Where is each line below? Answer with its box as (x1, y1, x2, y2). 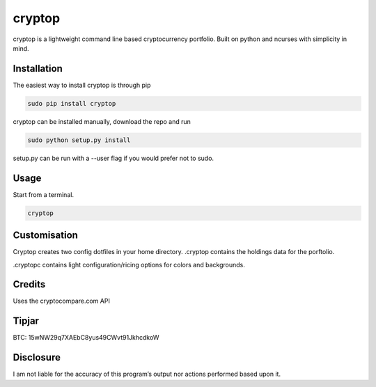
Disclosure (13, 352, 61, 363)
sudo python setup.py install (27, 136, 131, 144)
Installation (13, 63, 63, 74)
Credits (13, 278, 46, 290)
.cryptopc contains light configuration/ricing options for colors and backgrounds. (13, 260, 245, 269)
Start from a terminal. (13, 190, 75, 198)
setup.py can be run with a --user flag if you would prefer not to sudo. (13, 154, 214, 162)
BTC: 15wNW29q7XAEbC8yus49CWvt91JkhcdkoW (13, 333, 159, 342)
